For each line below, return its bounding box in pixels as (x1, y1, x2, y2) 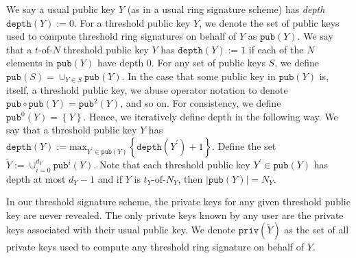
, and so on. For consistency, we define (120, 96, 281, 110)
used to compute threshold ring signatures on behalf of (6, 29, 237, 43)
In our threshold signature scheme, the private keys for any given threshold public (6, 194, 351, 209)
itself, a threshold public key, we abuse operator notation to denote (6, 82, 288, 96)
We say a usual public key (6, 2, 116, 16)
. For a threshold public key (73, 15, 191, 29)
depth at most (6, 171, 66, 185)
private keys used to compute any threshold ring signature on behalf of (6, 240, 305, 254)
